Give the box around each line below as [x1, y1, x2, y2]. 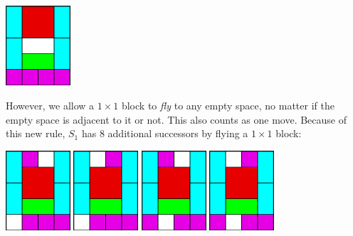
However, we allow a [6, 98, 95, 112]
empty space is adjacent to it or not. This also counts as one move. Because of [6, 112, 347, 127]
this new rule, [6, 126, 65, 141]
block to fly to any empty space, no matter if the [121, 98, 334, 112]
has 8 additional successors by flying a [81, 126, 248, 141]
